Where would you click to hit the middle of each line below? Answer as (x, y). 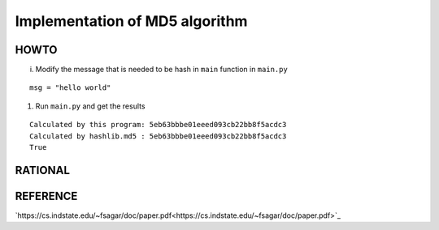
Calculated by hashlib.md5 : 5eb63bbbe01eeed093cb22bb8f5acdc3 (158, 136)
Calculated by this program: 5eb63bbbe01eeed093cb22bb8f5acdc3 (158, 125)
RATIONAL (43, 170)
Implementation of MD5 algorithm (131, 21)
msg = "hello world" (70, 88)
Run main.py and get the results (90, 106)
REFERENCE (46, 196)
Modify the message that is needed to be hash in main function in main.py (161, 70)
